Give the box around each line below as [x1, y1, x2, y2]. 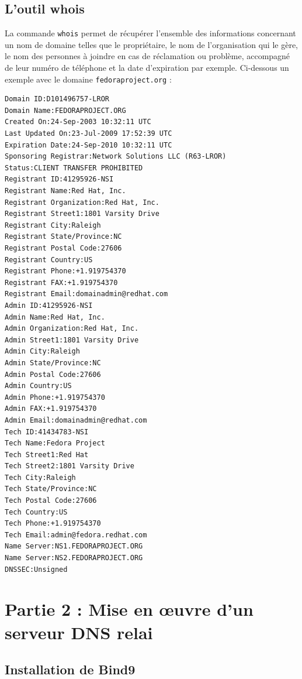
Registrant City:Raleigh [5, 221, 101, 229]
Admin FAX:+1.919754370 [5, 404, 97, 413]
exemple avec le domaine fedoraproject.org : [5, 73, 172, 85]
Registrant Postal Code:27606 [5, 244, 122, 253]
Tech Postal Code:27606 [5, 496, 97, 505]
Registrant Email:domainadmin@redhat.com [5, 290, 168, 299]
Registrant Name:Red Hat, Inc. [5, 187, 126, 196]
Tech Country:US [5, 507, 68, 516]
